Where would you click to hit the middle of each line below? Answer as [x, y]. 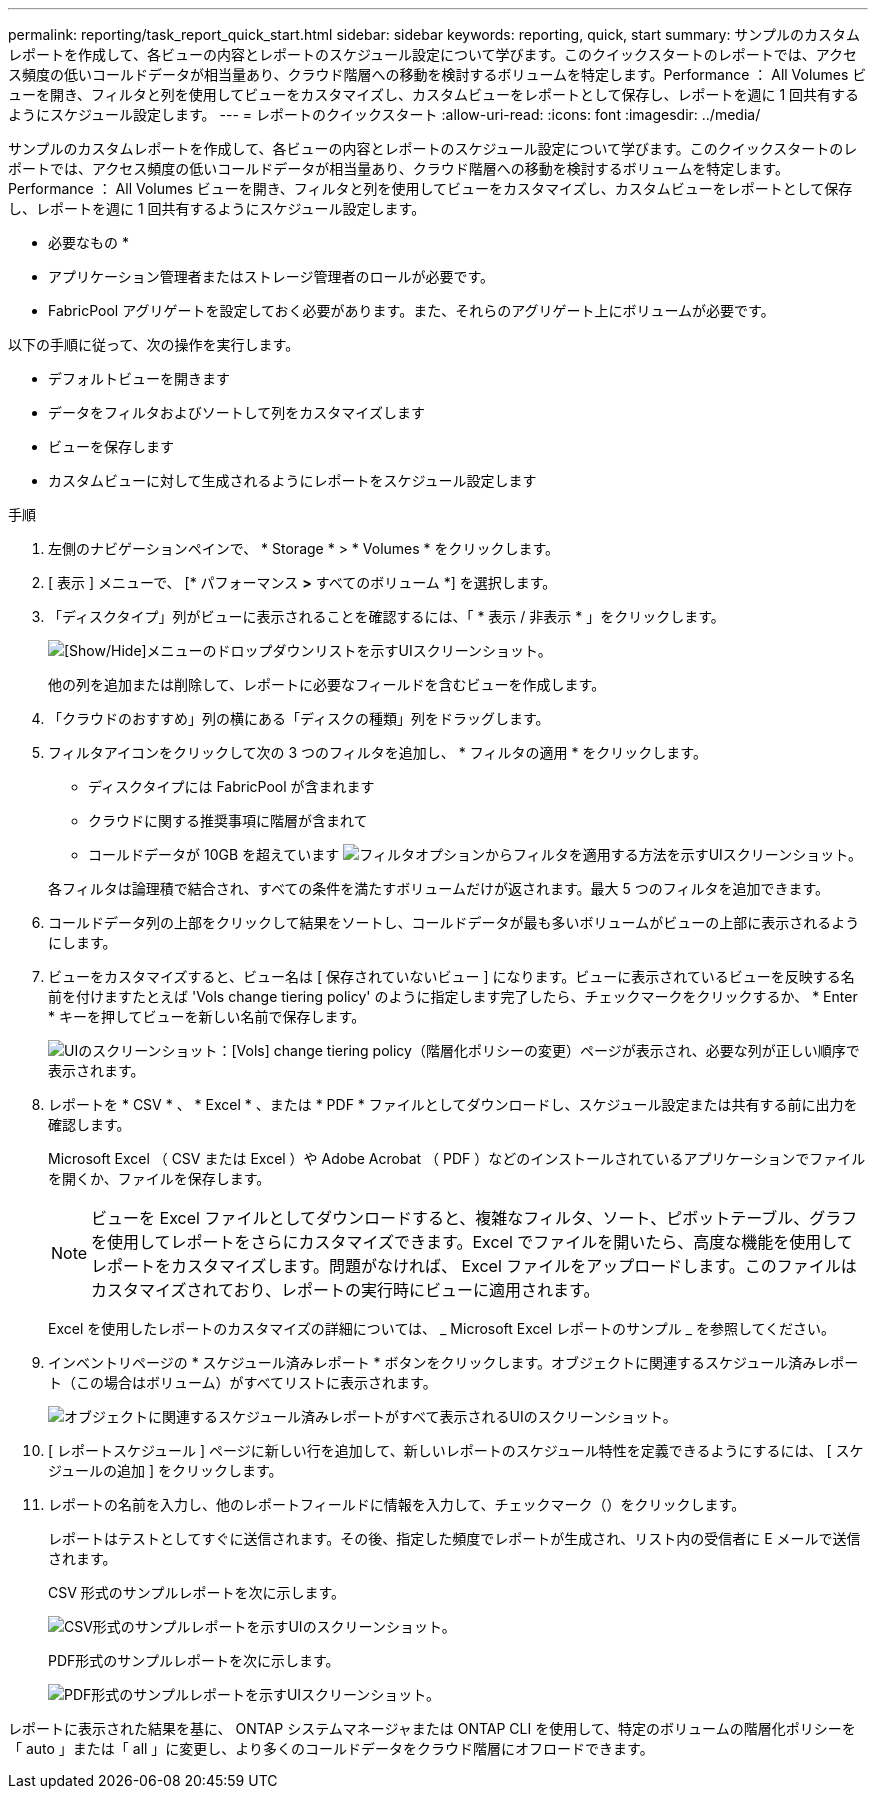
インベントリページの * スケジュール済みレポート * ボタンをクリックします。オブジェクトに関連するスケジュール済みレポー [453, 1362]
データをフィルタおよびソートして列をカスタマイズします [236, 412]
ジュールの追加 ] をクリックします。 [165, 1470]
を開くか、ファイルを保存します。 [159, 1178]
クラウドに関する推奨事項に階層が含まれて [228, 820]
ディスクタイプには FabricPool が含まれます [231, 786]
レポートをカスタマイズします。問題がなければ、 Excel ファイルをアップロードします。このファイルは [474, 1266]
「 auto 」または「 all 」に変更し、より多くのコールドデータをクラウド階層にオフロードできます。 [331, 1748]
